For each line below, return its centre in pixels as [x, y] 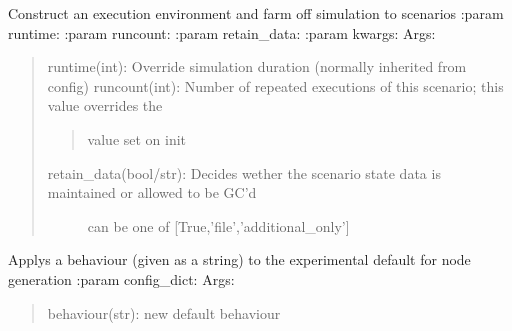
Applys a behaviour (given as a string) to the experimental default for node [239, 259]
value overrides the [105, 105]
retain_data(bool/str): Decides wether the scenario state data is [244, 172]
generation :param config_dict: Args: [121, 278]
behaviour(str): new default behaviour [164, 312]
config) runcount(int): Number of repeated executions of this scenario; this [275, 85]
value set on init [137, 138]
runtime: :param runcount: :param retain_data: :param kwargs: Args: [222, 32]
